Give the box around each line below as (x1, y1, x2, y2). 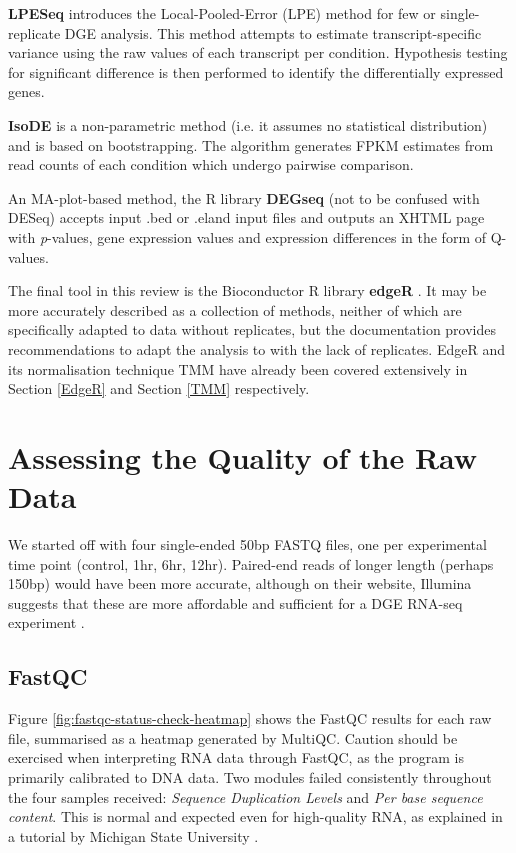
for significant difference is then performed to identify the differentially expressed (8, 61, 504, 82)
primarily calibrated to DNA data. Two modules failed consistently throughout (8, 766, 492, 787)
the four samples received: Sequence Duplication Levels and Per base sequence (8, 786, 483, 807)
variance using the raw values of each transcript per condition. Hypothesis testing (8, 42, 508, 63)
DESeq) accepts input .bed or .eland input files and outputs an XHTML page (8, 207, 485, 228)
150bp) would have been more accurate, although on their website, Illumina (8, 573, 472, 594)
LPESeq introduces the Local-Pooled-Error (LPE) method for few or (8, 3, 436, 23)
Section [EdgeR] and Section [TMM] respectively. (8, 378, 310, 399)
